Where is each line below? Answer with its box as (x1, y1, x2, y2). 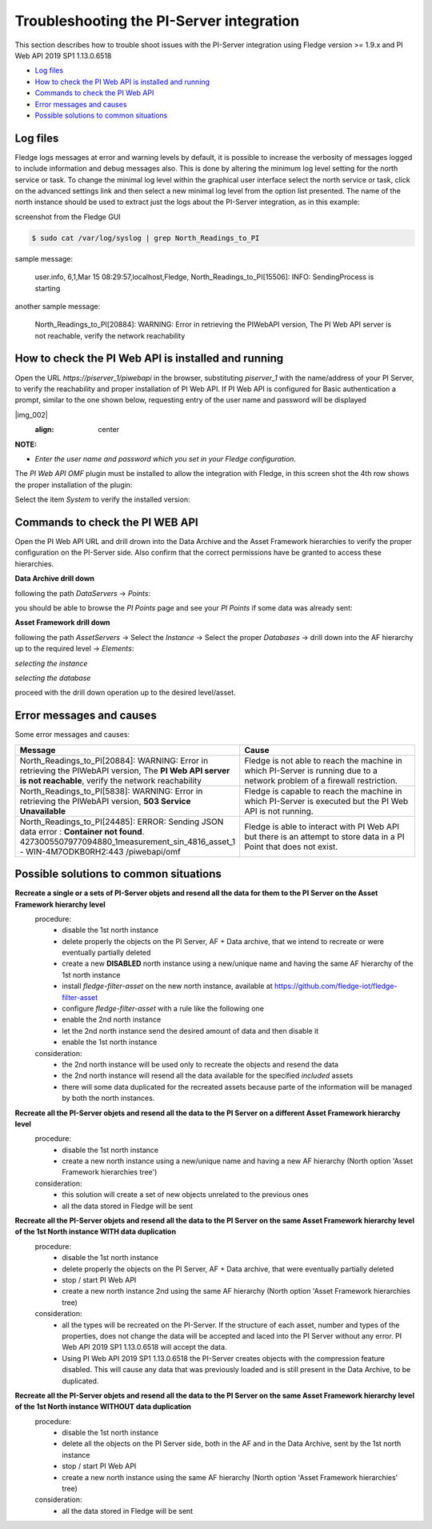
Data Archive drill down (14, 574, 95, 583)
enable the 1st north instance (62, 1037, 158, 1047)
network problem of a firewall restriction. (244, 775, 398, 786)
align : (34, 425, 54, 434)
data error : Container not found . (19, 826, 145, 837)
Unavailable (19, 805, 66, 816)
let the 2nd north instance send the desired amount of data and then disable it (62, 1026, 319, 1035)
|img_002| (14, 410, 48, 419)
